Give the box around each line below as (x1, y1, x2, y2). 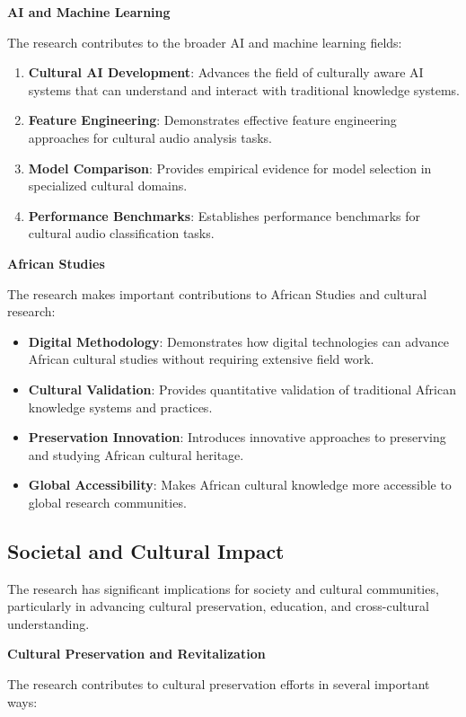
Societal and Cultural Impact (7, 536, 285, 564)
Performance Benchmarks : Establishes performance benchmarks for (28, 206, 420, 225)
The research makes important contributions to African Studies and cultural (7, 284, 427, 303)
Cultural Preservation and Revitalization (7, 644, 266, 663)
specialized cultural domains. (28, 176, 188, 195)
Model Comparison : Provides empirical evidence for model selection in (28, 158, 432, 177)
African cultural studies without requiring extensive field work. (28, 350, 374, 368)
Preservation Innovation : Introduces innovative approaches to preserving (28, 428, 446, 447)
